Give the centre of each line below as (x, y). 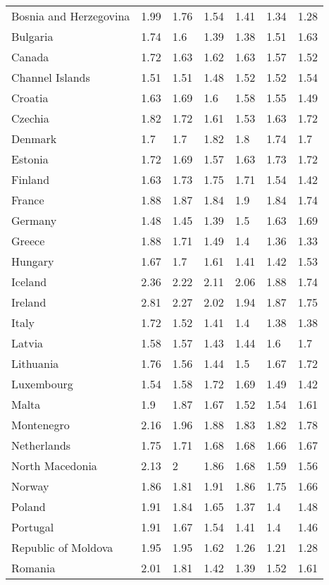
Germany (34, 220)
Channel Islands (51, 77)
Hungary (33, 261)
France (28, 200)
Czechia (30, 118)
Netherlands (41, 445)
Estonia (30, 159)
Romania (33, 568)
